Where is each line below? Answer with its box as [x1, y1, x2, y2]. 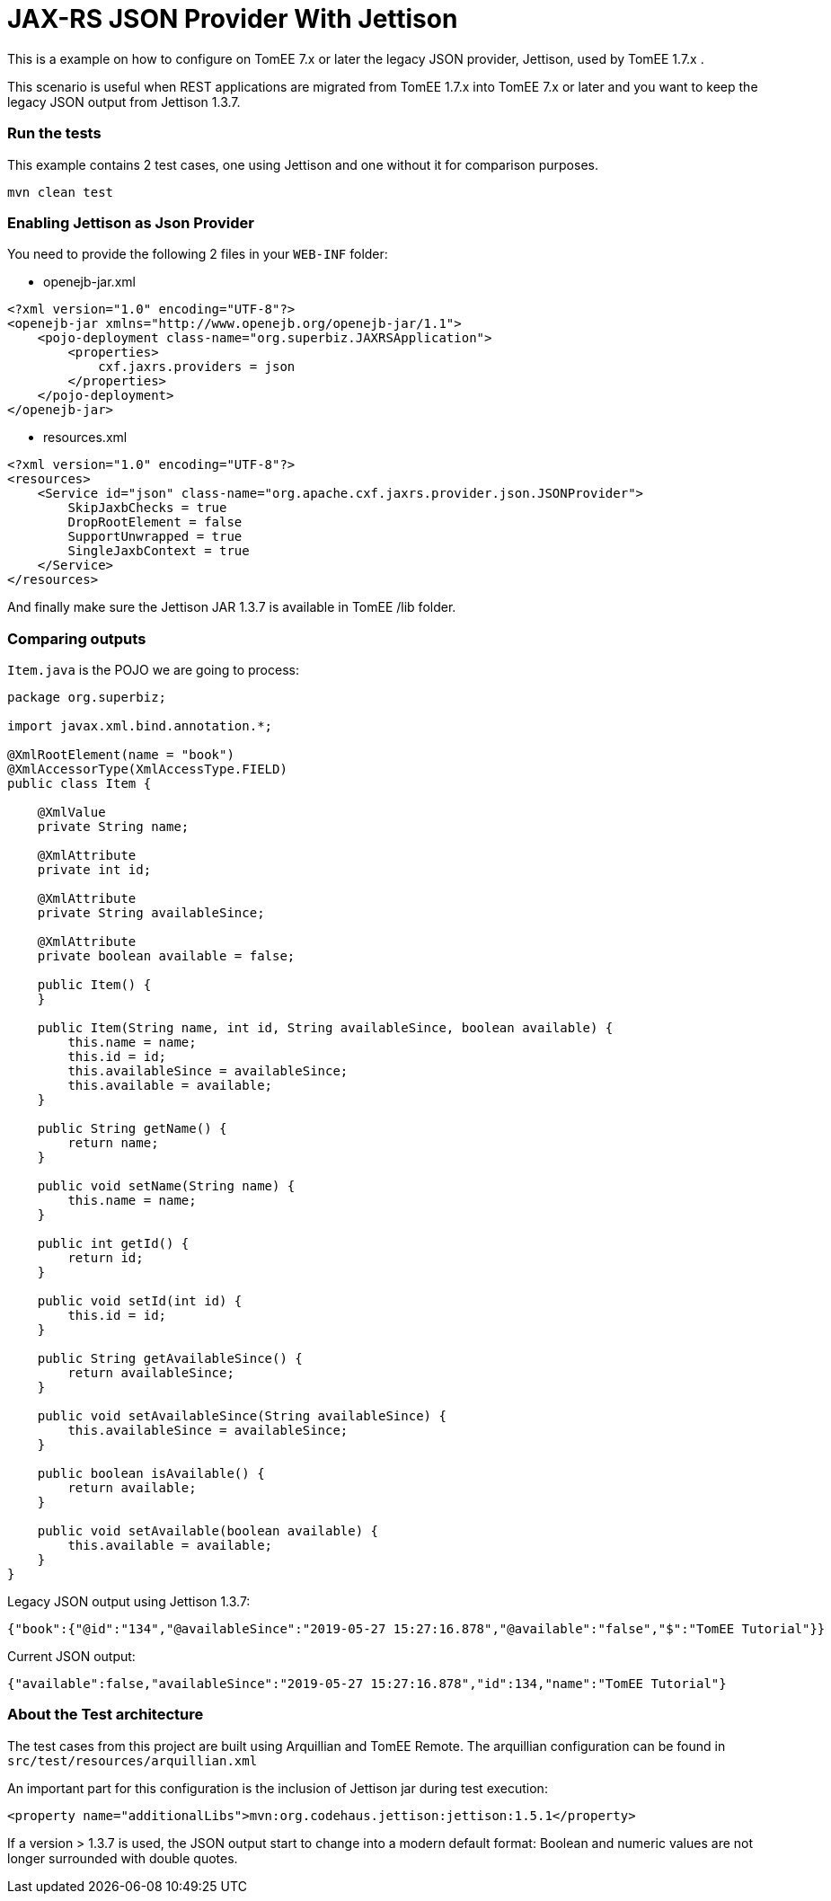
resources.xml [43, 429, 128, 446]
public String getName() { [37, 1121, 227, 1136]
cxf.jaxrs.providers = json [98, 359, 296, 375]
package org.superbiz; [7, 690, 167, 704]
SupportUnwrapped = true [67, 529, 243, 544]
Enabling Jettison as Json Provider [7, 213, 254, 232]
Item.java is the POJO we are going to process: [7, 662, 299, 677]
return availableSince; [67, 1366, 234, 1380]
